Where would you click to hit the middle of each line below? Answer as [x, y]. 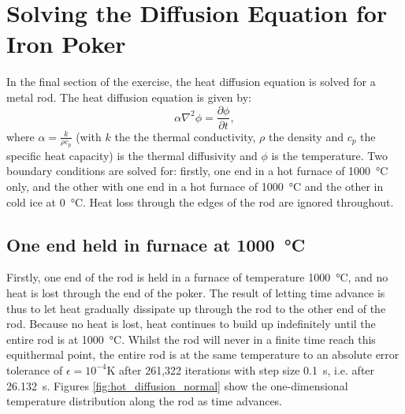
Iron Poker [66, 44]
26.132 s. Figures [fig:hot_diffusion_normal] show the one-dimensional [177, 385]
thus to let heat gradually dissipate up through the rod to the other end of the [196, 308]
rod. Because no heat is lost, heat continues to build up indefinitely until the [191, 324]
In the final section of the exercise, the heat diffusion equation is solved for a [191, 82]
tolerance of [35, 369]
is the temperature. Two [329, 155]
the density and [306, 136]
